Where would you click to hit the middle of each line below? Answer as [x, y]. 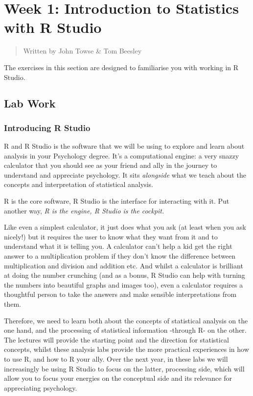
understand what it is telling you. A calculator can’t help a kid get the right [118, 246]
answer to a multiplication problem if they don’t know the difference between [120, 256]
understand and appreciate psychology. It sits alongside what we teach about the [125, 174]
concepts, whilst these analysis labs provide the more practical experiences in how [126, 349]
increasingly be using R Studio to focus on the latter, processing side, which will [124, 368]
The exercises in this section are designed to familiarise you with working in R [121, 67]
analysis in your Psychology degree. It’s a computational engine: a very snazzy [122, 155]
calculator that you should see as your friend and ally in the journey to [111, 165]
